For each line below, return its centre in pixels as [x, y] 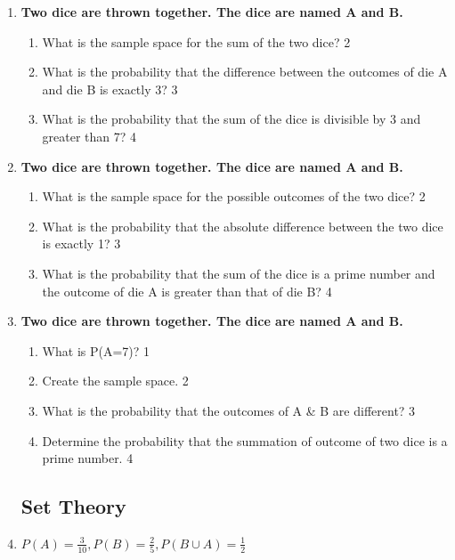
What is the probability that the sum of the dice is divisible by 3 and [232, 119]
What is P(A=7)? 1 [96, 350]
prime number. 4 [88, 458]
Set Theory [73, 506]
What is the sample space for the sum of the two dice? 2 [196, 41]
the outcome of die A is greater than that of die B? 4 [187, 291]
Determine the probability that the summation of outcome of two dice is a [245, 440]
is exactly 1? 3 [81, 243]
